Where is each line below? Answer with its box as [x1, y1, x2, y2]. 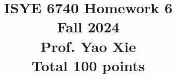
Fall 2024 [57, 17, 120, 37]
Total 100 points [31, 55, 145, 75]
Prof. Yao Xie [40, 36, 136, 56]
